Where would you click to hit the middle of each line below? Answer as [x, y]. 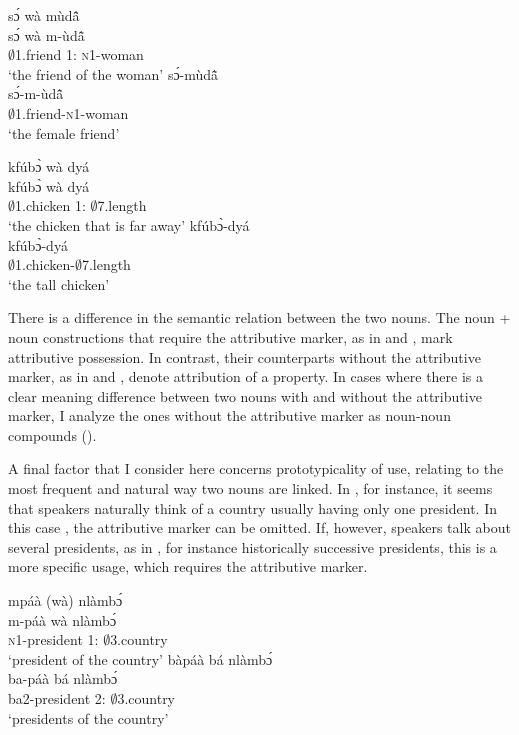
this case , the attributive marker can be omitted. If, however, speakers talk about [259, 527]
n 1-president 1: [53, 639]
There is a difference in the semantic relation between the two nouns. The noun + [259, 317]
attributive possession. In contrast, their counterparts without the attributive [244, 356]
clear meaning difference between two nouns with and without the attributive [245, 395]
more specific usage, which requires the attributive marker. [188, 566]
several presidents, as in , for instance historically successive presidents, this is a [252, 546]
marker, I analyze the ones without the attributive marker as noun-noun [229, 415]
